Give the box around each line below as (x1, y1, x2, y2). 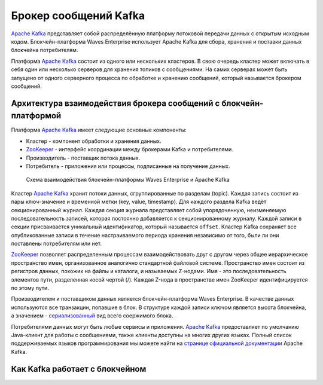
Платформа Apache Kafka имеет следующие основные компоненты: (11, 126, 187, 134)
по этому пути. (11, 285, 49, 292)
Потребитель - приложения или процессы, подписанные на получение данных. (26, 162, 230, 170)
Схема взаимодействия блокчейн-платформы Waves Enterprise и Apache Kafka (26, 176, 230, 184)
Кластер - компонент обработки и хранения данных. (26, 137, 161, 145)
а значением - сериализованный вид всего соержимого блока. (11, 312, 173, 319)
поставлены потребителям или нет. (11, 240, 102, 247)
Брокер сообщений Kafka (11, 9, 145, 22)
